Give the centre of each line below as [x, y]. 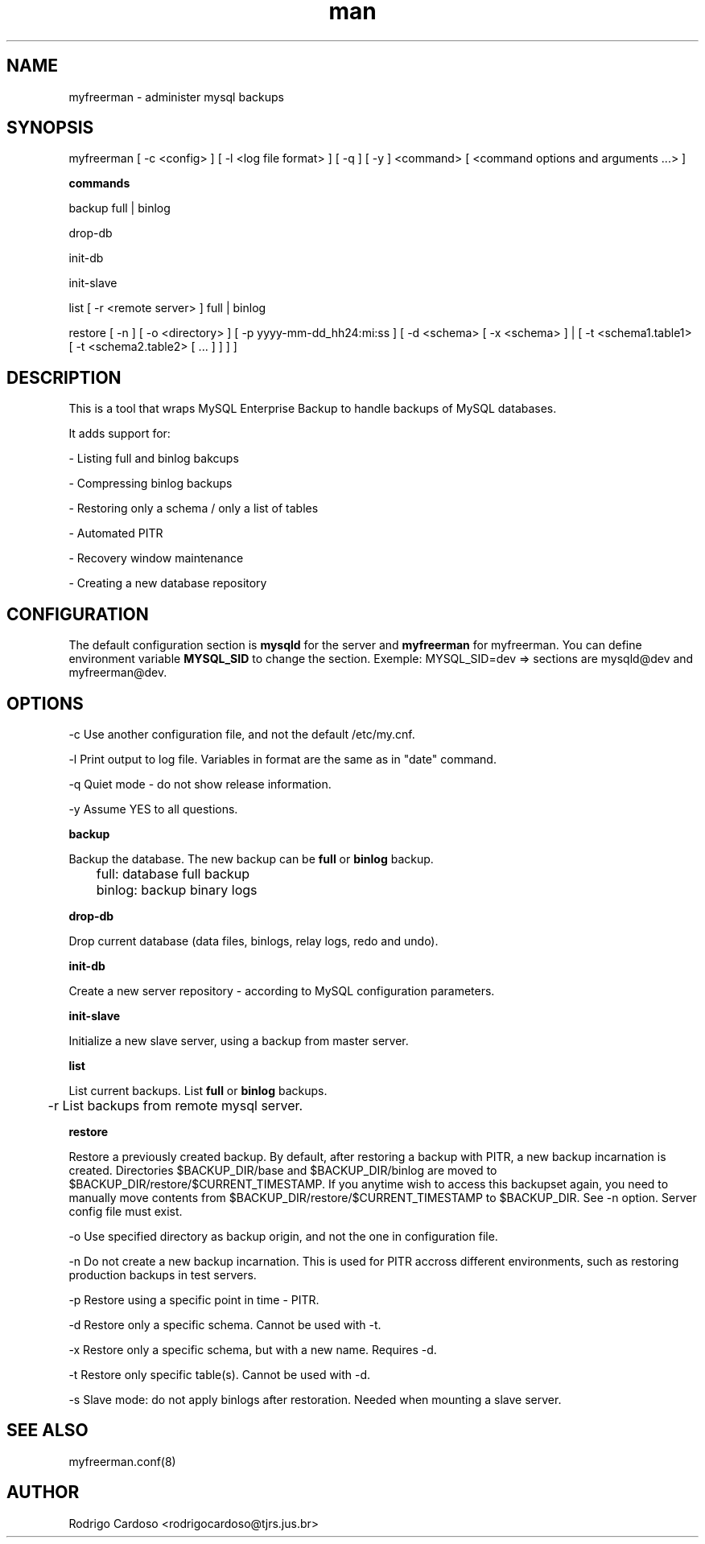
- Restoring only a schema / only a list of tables [194, 508]
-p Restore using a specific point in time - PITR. [194, 1299]
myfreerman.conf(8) [122, 1461]
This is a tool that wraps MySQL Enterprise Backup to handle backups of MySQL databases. [313, 409]
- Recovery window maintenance [156, 558]
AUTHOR [43, 1493]
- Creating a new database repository [168, 583]
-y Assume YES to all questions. [153, 809]
